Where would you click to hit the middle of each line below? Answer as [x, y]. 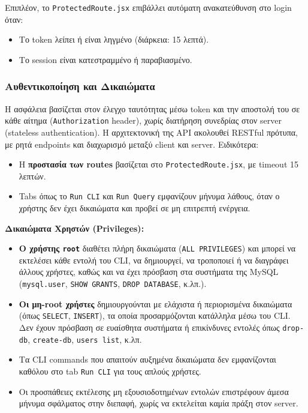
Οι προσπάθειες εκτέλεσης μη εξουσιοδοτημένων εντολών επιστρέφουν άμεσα [154, 391]
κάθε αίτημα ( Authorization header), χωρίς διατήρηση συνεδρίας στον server [143, 120]
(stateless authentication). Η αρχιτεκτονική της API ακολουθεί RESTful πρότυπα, [151, 132]
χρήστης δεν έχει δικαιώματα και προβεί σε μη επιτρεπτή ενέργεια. [135, 208]
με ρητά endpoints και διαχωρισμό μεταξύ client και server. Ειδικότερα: [132, 144]
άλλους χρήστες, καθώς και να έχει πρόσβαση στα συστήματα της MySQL [149, 272]
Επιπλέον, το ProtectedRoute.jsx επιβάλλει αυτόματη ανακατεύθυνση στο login [148, 7]
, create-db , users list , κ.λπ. [85, 339]
